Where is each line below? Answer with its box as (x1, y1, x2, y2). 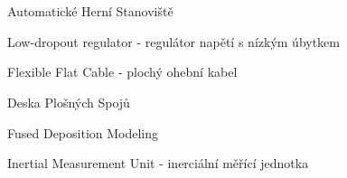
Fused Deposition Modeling (7, 123, 159, 142)
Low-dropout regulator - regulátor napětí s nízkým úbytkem (7, 32, 340, 51)
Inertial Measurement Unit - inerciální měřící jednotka (7, 154, 309, 173)
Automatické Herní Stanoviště (7, 2, 173, 21)
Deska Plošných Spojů (7, 92, 130, 111)
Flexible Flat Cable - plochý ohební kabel (7, 62, 238, 81)
